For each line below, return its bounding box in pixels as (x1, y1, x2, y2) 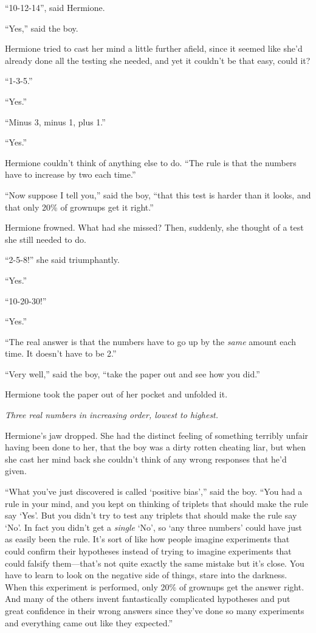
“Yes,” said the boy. (5, 21, 78, 34)
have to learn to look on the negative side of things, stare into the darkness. (5, 568, 287, 581)
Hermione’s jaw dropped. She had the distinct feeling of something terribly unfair (5, 428, 309, 441)
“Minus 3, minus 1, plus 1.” (5, 115, 106, 128)
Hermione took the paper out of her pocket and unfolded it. (5, 388, 228, 400)
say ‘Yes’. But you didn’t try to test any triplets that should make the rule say (5, 509, 297, 522)
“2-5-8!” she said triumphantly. (5, 253, 120, 266)
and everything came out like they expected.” (5, 616, 173, 629)
